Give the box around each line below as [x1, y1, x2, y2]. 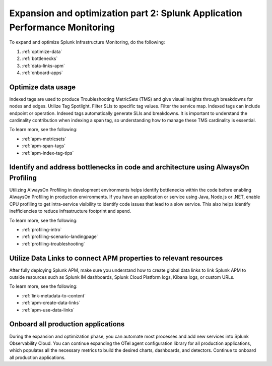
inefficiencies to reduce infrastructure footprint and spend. [9, 208, 131, 214]
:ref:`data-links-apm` [22, 63, 65, 69]
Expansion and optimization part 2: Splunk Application [9, 8, 243, 19]
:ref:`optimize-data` [22, 48, 62, 54]
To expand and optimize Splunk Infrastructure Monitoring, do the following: [9, 39, 165, 45]
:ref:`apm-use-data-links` [22, 307, 75, 313]
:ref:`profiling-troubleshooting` [22, 240, 85, 247]
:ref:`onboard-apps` [22, 70, 63, 76]
